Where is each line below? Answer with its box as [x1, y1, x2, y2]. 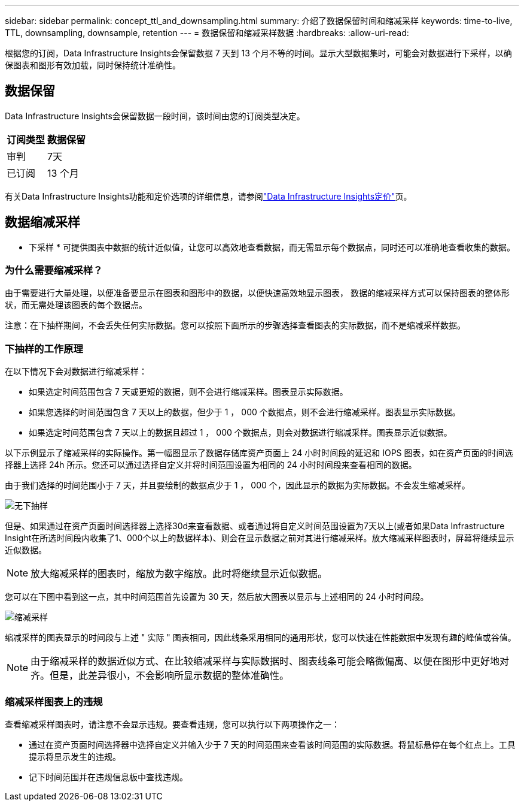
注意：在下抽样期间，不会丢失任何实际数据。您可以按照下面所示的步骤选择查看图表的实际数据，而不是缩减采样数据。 [5, 320, 465, 331]
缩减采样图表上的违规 [5, 695, 103, 708]
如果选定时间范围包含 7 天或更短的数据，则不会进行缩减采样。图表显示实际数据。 [29, 387, 348, 397]
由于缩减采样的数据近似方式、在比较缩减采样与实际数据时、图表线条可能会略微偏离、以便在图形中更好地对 [31, 655, 510, 668]
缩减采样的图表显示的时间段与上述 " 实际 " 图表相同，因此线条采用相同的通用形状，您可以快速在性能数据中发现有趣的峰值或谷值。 [5, 632, 516, 643]
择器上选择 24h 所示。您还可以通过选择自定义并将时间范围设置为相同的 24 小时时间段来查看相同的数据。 [5, 460, 417, 470]
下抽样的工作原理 [5, 342, 83, 355]
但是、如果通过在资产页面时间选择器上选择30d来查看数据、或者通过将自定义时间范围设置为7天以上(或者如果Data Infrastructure [5, 521, 505, 532]
